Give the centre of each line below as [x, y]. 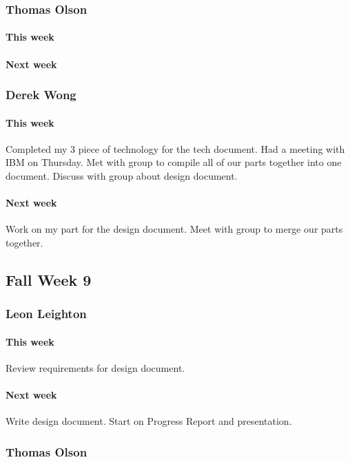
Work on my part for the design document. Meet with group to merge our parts [174, 229]
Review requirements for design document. [95, 368]
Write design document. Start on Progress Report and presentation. [149, 421]
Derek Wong [41, 95]
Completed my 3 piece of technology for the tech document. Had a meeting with [175, 148]
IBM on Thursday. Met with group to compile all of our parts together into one [174, 162]
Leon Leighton [46, 314]
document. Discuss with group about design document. [122, 176]
